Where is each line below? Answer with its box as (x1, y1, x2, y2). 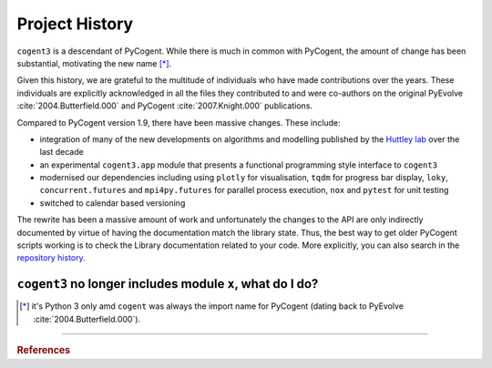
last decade (39, 147, 84, 158)
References (16, 344, 71, 357)
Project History (16, 14, 134, 34)
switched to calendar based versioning (39, 197, 186, 209)
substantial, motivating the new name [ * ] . (16, 57, 172, 68)
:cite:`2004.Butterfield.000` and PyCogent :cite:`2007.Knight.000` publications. (16, 100, 313, 111)
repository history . (16, 252, 86, 263)
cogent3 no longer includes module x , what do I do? (16, 276, 319, 291)
